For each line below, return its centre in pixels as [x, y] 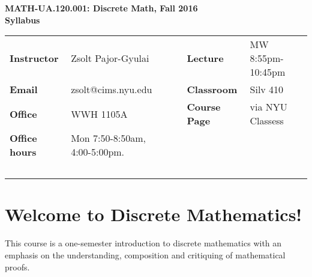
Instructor [34, 58]
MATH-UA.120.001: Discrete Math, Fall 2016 [101, 8]
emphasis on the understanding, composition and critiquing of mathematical [145, 254]
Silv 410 [267, 90]
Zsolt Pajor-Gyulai [110, 58]
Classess [267, 121]
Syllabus [22, 20]
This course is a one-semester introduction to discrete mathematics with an [143, 243]
